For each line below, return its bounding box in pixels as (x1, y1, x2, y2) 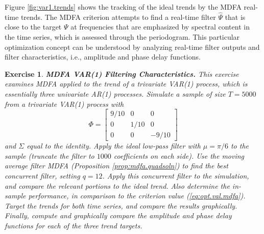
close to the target (5, 21, 62, 32)
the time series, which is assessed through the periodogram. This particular (5, 32, 240, 42)
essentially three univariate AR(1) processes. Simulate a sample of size (5, 88, 226, 99)
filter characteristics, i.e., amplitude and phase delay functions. (5, 51, 201, 62)
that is (225, 11, 246, 22)
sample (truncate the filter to (5, 150, 94, 161)
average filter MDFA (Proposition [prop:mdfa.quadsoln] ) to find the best (5, 160, 228, 171)
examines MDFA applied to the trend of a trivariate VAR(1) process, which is (5, 78, 248, 89)
